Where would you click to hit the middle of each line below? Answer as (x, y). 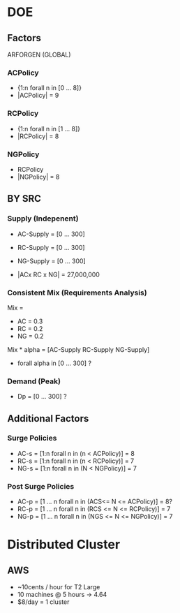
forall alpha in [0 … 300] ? (54, 363)
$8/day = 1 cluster (43, 602)
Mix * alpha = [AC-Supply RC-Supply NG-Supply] (78, 349)
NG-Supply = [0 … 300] (51, 261)
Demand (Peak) (34, 381)
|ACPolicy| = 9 (38, 96)
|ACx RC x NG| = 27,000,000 (58, 274)
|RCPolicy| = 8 (38, 136)
